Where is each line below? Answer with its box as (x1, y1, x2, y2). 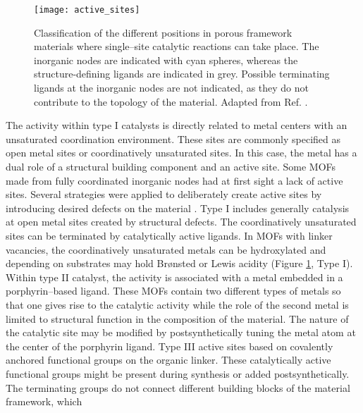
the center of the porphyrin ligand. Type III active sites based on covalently (6, 338, 333, 353)
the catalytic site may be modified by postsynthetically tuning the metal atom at (6, 325, 356, 340)
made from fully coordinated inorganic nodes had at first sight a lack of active (6, 173, 343, 187)
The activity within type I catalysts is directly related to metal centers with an (6, 118, 347, 132)
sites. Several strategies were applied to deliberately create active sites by (6, 187, 322, 202)
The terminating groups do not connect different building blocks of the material (6, 380, 350, 395)
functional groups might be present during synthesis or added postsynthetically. (6, 366, 350, 381)
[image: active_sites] (34, 5, 140, 15)
